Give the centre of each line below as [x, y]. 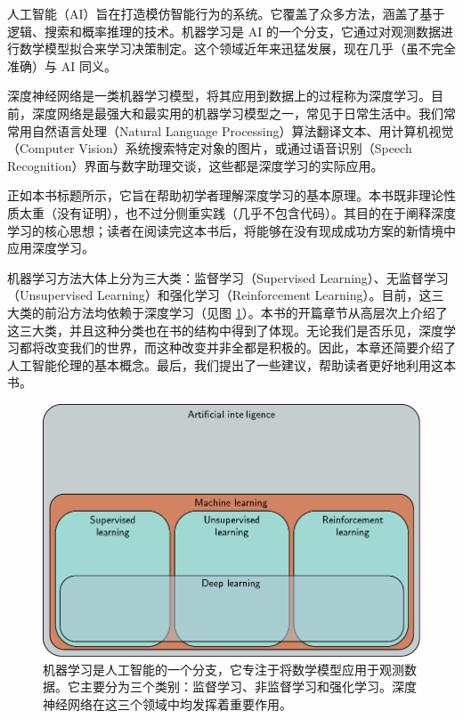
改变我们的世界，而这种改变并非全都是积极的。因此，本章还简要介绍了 [250, 347]
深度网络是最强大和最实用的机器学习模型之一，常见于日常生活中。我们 [237, 113]
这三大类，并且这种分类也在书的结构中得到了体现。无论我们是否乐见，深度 [225, 330]
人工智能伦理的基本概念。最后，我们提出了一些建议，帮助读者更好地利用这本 [231, 364]
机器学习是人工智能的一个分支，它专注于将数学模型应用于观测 [223, 669]
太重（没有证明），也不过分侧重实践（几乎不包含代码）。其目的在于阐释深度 [237, 212]
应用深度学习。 [51, 248]
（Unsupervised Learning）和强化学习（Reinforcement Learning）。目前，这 [219, 295]
